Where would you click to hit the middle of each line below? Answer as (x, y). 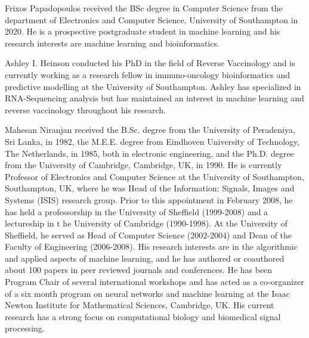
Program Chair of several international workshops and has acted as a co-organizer (154, 282)
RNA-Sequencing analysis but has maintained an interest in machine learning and (154, 98)
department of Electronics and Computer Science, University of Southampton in (152, 19)
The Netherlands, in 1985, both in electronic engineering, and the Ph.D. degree (149, 153)
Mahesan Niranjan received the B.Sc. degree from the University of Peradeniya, (150, 130)
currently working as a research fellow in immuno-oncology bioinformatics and (148, 74)
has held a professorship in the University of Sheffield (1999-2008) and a (137, 211)
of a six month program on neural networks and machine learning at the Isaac (147, 293)
